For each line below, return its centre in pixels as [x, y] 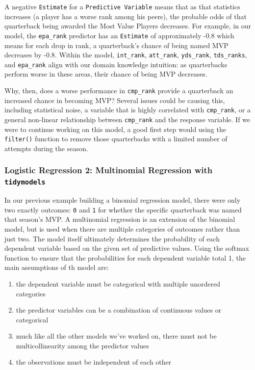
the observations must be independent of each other [94, 362]
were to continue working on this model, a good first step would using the [115, 129]
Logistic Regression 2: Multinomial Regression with [109, 170]
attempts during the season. [46, 148]
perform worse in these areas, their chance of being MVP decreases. [106, 74]
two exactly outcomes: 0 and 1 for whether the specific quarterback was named [123, 209]
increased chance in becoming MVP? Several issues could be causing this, [115, 100]
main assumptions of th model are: [57, 267]
